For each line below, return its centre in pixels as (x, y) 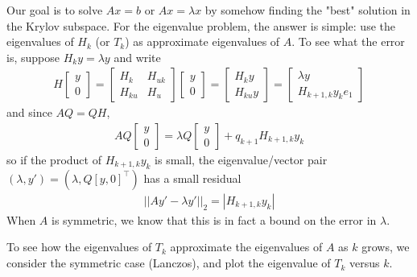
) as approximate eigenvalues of (202, 41)
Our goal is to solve (55, 10)
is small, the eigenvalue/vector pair (241, 160)
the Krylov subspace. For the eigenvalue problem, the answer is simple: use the (201, 25)
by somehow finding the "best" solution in (308, 10)
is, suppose (33, 57)
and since (29, 112)
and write (137, 57)
